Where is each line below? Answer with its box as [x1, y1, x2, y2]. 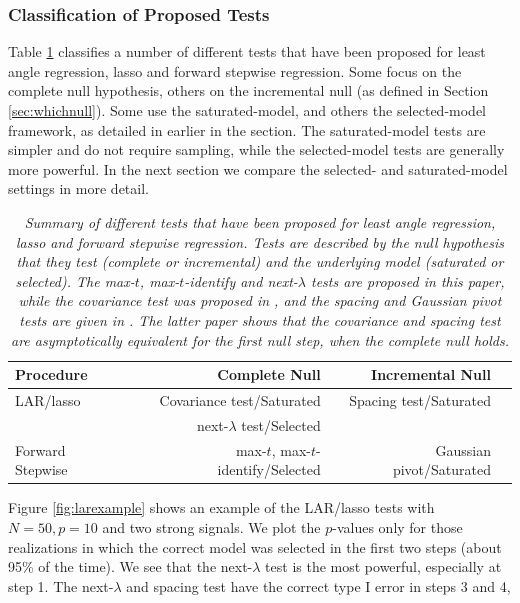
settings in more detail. [8, 178, 149, 199]
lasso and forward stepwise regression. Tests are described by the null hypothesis [15, 231, 505, 252]
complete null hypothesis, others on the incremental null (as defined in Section [8, 80, 489, 101]
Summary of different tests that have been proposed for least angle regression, [24, 211, 496, 232]
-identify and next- [184, 270, 298, 291]
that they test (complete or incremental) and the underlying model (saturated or [16, 251, 504, 272]
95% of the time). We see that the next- [8, 556, 253, 577]
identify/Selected [217, 459, 321, 480]
